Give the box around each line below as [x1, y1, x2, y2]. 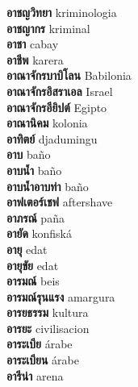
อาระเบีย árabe [6, 335, 73, 352]
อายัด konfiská [6, 225, 73, 242]
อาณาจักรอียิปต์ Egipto [6, 98, 107, 115]
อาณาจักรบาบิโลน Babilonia [6, 67, 132, 84]
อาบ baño [6, 146, 51, 163]
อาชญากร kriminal [6, 19, 90, 36]
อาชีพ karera [6, 51, 64, 68]
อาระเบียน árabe [6, 352, 79, 368]
